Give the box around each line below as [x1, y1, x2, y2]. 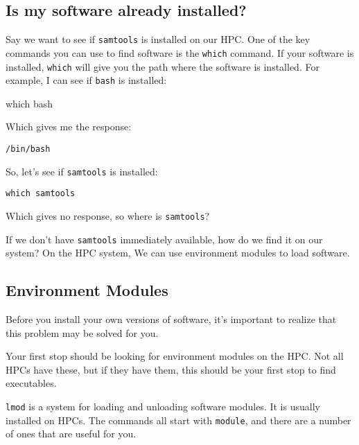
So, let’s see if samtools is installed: [6, 164, 158, 178]
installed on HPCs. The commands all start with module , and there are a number [6, 412, 351, 427]
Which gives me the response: [6, 119, 132, 134]
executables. [6, 376, 57, 390]
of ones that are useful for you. [6, 426, 137, 441]
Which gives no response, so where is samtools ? [6, 208, 210, 222]
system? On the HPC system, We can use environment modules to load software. [6, 245, 350, 260]
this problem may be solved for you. [6, 325, 159, 340]
